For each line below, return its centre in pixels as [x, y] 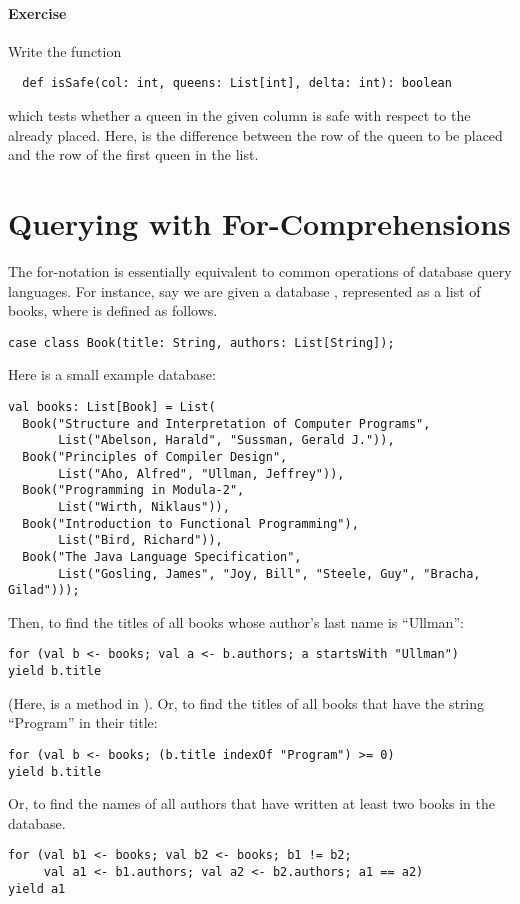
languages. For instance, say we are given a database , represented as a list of [244, 290]
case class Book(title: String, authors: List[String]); [201, 342]
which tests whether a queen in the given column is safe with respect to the [239, 115]
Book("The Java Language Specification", [162, 556]
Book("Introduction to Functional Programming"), [190, 523]
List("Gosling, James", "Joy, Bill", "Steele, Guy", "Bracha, [269, 573]
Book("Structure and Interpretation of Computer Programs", [226, 423]
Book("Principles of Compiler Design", [155, 456]
